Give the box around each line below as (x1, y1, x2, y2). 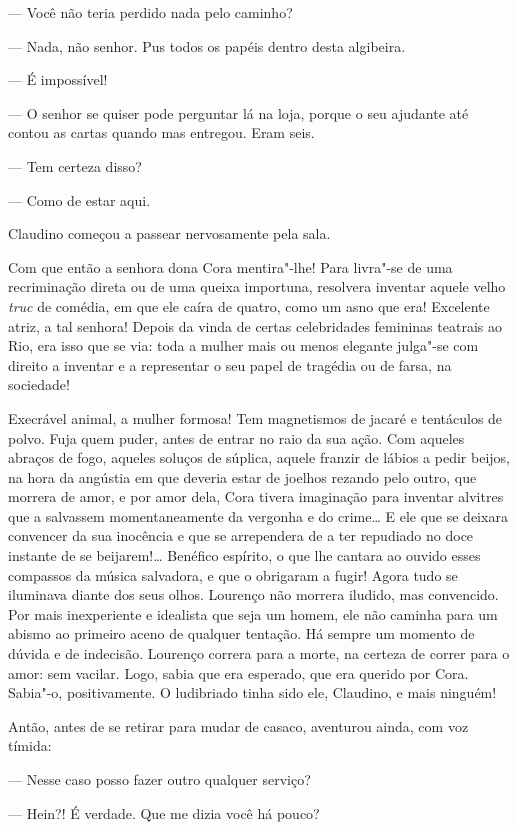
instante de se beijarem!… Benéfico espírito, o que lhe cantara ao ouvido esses (8, 545, 481, 566)
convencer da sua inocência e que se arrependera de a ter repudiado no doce (8, 525, 474, 546)
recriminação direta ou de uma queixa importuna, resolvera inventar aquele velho (8, 276, 506, 297)
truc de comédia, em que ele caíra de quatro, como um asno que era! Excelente (8, 295, 490, 316)
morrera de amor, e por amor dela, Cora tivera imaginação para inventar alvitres (8, 486, 504, 507)
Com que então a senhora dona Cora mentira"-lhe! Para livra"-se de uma (8, 256, 453, 277)
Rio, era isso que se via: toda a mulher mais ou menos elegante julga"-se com (8, 335, 479, 356)
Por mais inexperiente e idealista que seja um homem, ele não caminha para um (8, 603, 498, 624)
